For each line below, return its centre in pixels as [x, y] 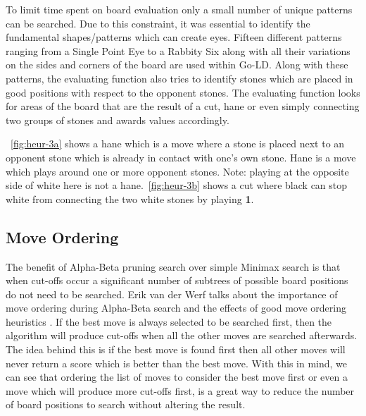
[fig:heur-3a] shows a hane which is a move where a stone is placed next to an [178, 143]
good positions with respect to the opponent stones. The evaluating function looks [183, 92]
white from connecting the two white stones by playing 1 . [130, 198]
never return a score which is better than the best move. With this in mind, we [177, 363]
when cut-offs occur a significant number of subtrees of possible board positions [177, 280]
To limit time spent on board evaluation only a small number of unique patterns [179, 9]
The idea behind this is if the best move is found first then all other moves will [176, 349]
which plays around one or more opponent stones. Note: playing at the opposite [177, 171]
